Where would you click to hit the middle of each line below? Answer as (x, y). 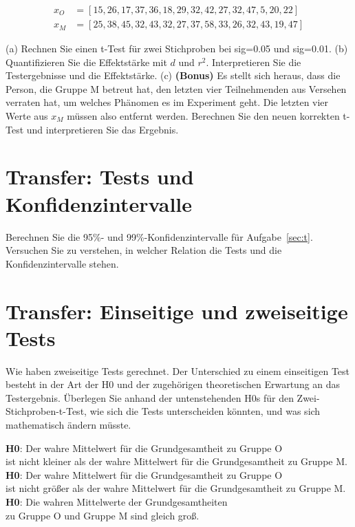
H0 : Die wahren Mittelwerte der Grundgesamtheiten (117, 501)
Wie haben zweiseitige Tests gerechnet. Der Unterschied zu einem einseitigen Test (178, 370)
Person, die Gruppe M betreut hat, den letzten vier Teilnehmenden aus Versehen (176, 88)
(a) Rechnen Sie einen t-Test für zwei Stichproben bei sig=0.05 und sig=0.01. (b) (177, 49)
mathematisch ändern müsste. (68, 424)
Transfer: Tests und (100, 176)
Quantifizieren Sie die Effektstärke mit (86, 62)
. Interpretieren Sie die (254, 62)
